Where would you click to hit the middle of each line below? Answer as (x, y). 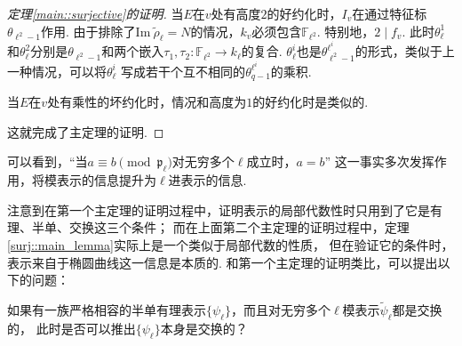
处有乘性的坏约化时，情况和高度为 (147, 102)
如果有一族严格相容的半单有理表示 (107, 310)
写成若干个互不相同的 (183, 71)
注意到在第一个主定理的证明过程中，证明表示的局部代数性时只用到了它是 (219, 209)
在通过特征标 (390, 13)
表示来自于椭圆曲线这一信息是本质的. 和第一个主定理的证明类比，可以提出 (223, 262)
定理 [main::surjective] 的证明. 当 (96, 13)
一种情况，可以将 (57, 71)
